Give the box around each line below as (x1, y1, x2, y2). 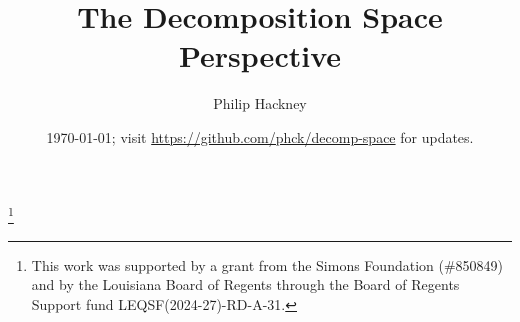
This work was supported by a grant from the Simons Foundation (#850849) (31, 254, 504, 275)
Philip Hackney (213, 93, 307, 114)
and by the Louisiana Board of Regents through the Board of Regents (31, 274, 460, 295)
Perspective (178, 35, 341, 76)
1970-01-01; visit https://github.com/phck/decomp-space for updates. (46, 126, 474, 147)
